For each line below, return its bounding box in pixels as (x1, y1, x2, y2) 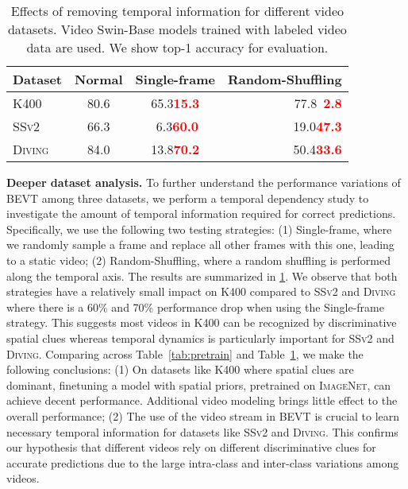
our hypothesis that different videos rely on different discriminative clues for (6, 439, 376, 456)
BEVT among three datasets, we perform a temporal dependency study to (6, 189, 369, 206)
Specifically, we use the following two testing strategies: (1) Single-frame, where (6, 220, 392, 237)
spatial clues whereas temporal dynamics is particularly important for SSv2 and (6, 329, 395, 346)
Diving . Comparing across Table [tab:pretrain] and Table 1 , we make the (6, 345, 364, 362)
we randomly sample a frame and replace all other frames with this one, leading (6, 236, 395, 253)
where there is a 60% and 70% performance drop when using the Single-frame (6, 298, 384, 315)
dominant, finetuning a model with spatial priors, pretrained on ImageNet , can (6, 376, 391, 393)
